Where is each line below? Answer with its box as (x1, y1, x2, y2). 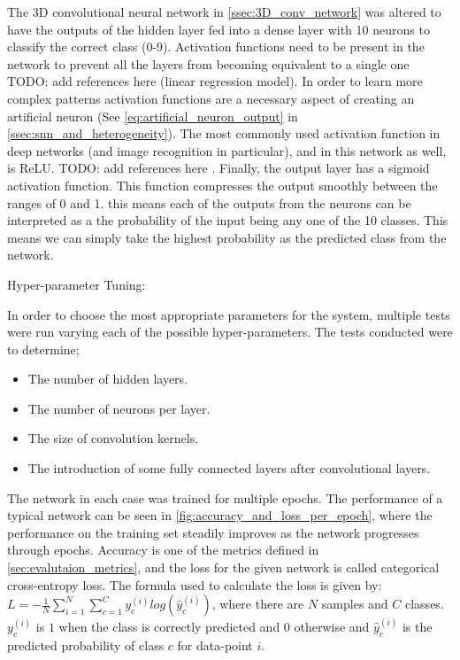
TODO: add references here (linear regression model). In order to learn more (7, 72, 423, 90)
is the (402, 617, 433, 635)
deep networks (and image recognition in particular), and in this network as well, (7, 141, 447, 159)
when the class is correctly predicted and (58, 617, 280, 635)
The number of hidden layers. (27, 369, 188, 388)
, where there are (211, 594, 304, 613)
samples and (321, 594, 388, 613)
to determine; (7, 339, 80, 358)
